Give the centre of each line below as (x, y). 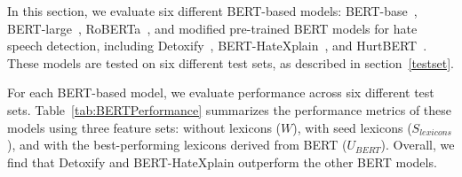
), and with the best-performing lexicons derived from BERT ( (177, 145)
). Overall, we (418, 145)
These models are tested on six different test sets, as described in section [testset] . (231, 62)
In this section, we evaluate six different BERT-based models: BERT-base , (212, 11)
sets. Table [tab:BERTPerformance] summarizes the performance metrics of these (229, 109)
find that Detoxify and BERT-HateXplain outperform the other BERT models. (222, 162)
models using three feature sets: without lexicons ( (144, 127)
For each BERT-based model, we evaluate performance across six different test (221, 92)
